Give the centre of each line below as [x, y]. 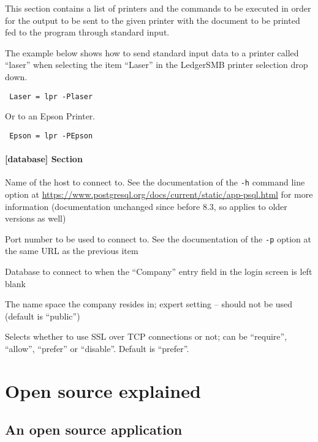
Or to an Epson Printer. [50, 116]
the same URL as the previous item [72, 251]
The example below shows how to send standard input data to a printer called [152, 52]
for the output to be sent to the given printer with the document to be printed [153, 20]
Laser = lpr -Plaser [51, 96]
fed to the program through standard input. [87, 32]
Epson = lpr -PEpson [51, 136]
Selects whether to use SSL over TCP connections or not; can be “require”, [146, 336]
